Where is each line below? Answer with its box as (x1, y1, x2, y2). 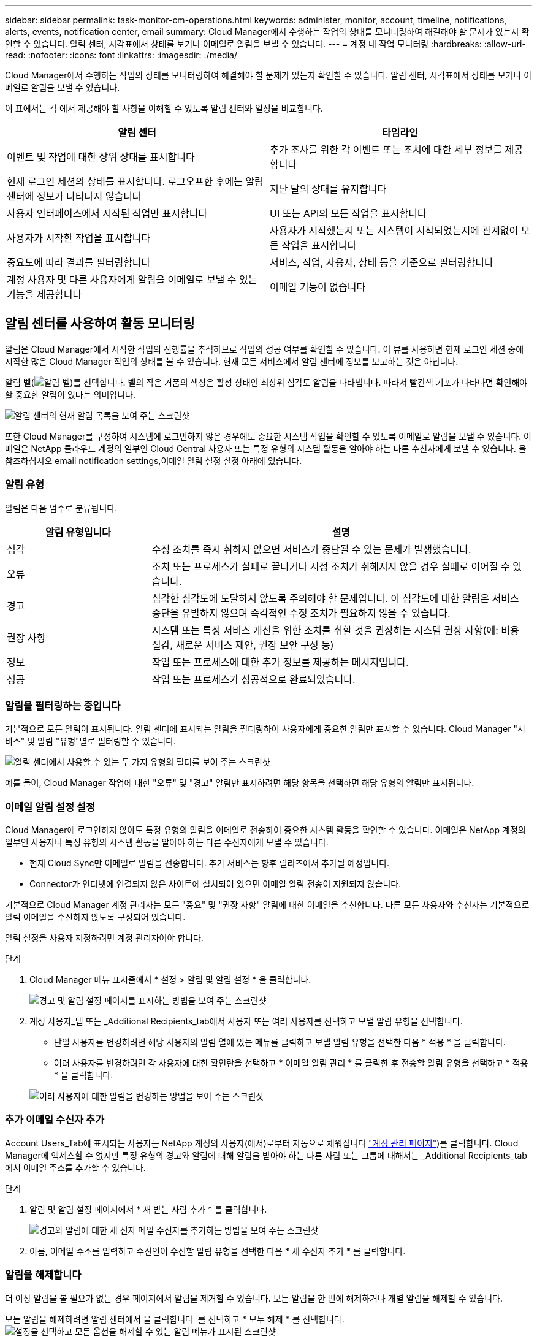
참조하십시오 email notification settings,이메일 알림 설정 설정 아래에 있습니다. (5, 455, 302, 466)
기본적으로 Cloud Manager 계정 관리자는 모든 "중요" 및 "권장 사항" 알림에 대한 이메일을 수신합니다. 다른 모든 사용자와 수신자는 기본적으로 (5, 899, 530, 910)
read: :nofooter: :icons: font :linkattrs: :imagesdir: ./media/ (5, 50, 237, 60)
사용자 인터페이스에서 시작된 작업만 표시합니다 (7, 207, 208, 219)
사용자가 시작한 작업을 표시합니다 (7, 232, 151, 244)
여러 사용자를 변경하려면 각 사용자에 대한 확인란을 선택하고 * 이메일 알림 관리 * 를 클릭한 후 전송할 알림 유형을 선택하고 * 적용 (54, 1058, 528, 1069)
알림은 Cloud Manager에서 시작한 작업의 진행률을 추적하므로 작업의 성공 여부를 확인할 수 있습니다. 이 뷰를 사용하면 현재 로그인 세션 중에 (5, 343, 524, 354)
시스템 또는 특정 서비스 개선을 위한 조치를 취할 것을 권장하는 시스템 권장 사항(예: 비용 (151, 624, 519, 636)
